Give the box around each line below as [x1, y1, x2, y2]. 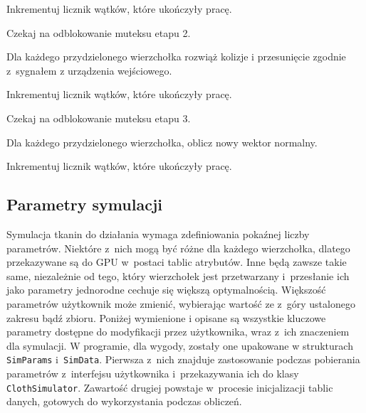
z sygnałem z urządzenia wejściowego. [6, 63, 172, 77]
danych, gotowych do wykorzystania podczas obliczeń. [6, 394, 242, 409]
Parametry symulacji [6, 193, 162, 215]
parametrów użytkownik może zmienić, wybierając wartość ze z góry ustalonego [6, 296, 355, 311]
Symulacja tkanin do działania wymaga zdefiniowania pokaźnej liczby [6, 226, 310, 241]
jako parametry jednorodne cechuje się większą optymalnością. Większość [6, 282, 326, 297]
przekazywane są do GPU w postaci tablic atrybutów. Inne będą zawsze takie [6, 254, 347, 269]
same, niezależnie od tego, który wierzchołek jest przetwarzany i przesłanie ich [6, 268, 350, 283]
